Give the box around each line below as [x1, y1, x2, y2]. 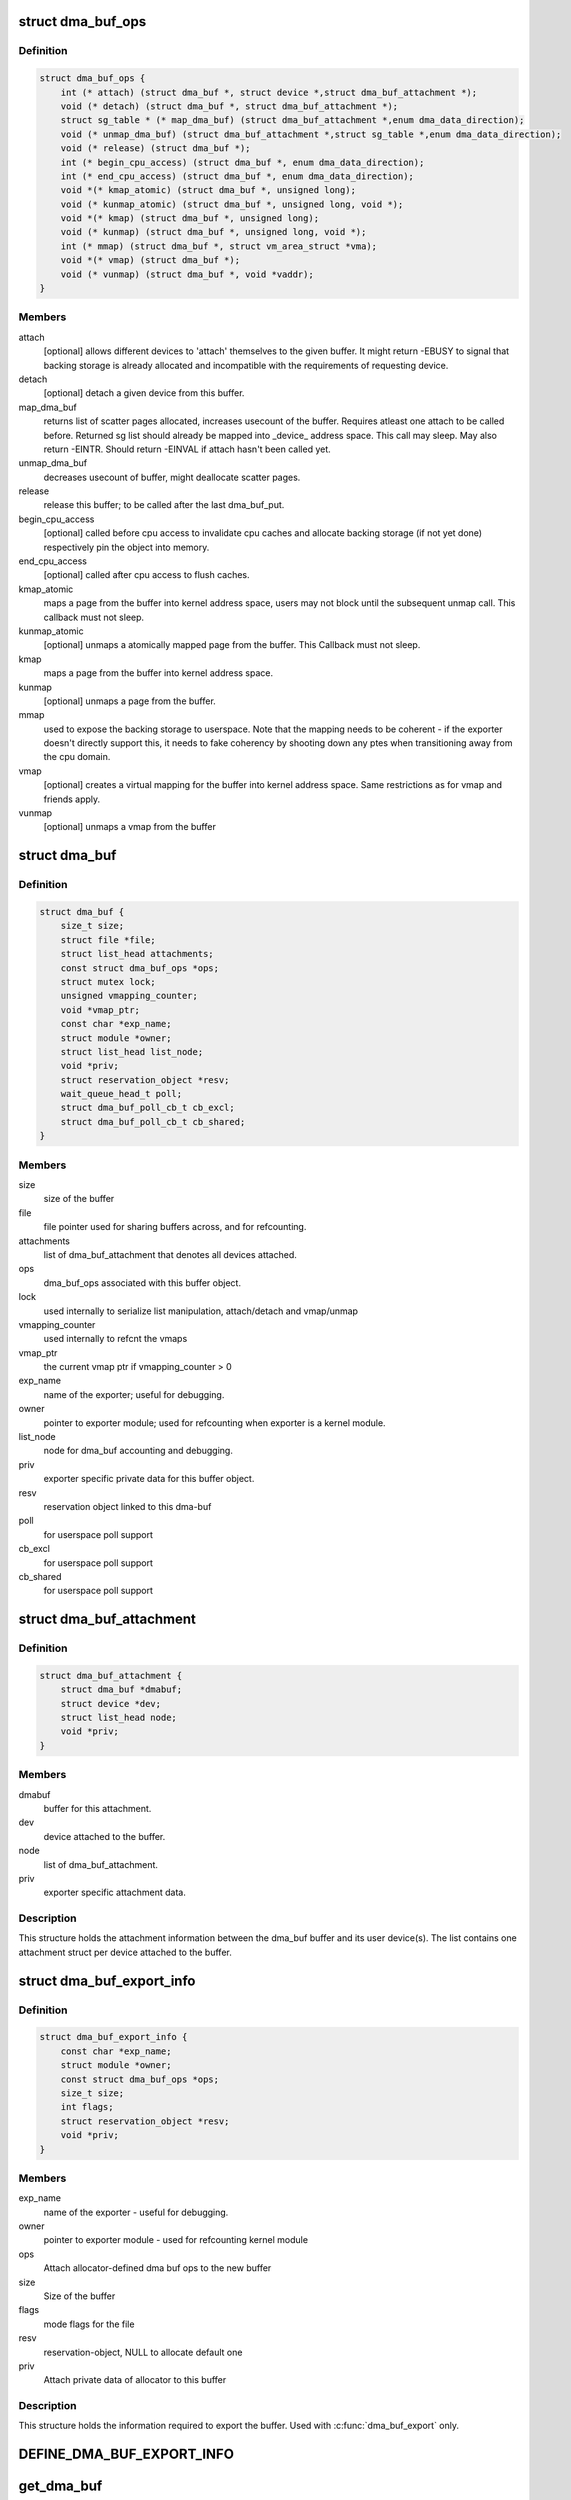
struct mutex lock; [60, 976, 157, 987]
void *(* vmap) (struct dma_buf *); [60, 255, 240, 266]
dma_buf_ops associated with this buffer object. [43, 1276, 242, 1289]
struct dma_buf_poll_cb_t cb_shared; [60, 1116, 246, 1127]
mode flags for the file [43, 2318, 135, 2330]
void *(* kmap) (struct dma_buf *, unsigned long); [60, 213, 320, 224]
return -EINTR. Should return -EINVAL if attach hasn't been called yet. [43, 443, 332, 455]
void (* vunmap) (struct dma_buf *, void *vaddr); [60, 268, 314, 280]
